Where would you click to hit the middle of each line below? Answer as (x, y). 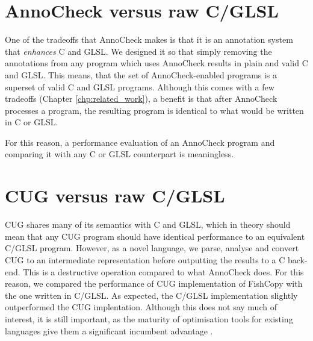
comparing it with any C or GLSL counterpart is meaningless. (119, 154)
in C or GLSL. (32, 122)
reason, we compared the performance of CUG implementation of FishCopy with (154, 283)
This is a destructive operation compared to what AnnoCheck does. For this (163, 271)
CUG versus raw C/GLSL (115, 196)
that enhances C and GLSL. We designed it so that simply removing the (138, 51)
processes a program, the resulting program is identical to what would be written (154, 110)
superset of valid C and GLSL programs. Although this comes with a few (140, 86)
